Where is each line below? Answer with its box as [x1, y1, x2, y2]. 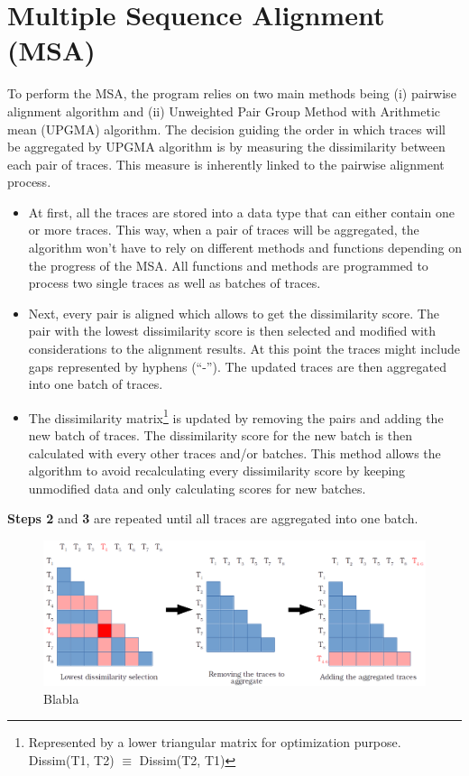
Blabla [43, 688, 79, 707]
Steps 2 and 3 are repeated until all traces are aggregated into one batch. [7, 509, 418, 528]
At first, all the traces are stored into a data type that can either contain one [28, 202, 455, 221]
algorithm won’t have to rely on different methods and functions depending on [28, 238, 462, 257]
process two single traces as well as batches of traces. [28, 273, 321, 292]
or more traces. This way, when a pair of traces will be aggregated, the [28, 220, 419, 239]
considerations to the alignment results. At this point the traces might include [28, 339, 460, 358]
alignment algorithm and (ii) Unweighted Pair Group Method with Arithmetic [7, 101, 441, 120]
